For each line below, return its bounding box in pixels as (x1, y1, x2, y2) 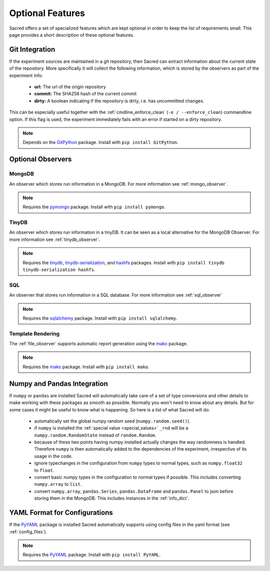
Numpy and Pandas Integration (9, 379, 108, 388)
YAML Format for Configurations (9, 508, 113, 517)
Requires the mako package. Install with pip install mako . (22, 364, 149, 370)
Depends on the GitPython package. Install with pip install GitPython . (22, 139, 178, 146)
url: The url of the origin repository (34, 84, 106, 90)
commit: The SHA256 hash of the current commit (34, 91, 137, 97)
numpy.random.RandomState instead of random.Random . (34, 432, 156, 438)
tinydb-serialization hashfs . (22, 266, 95, 272)
